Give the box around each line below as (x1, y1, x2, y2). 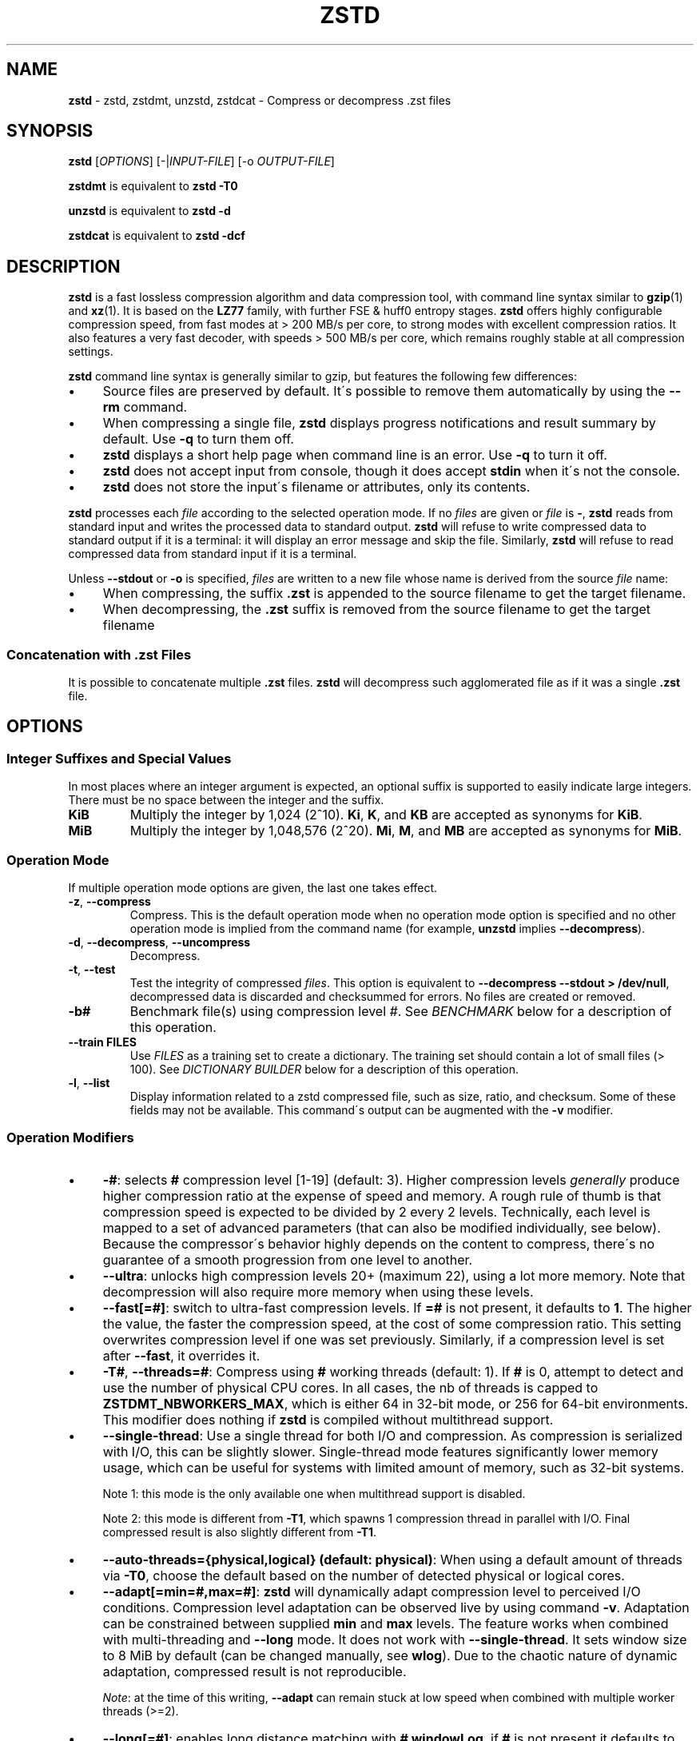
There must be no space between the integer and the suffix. (68, 793, 384, 807)
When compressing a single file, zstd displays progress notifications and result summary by (102, 415, 656, 432)
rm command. (102, 399, 188, 416)
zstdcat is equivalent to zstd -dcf (68, 229, 245, 243)
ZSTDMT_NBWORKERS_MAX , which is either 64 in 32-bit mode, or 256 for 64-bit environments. (102, 1395, 689, 1412)
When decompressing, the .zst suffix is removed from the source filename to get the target (102, 601, 651, 618)
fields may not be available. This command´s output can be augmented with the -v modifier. (129, 1103, 614, 1117)
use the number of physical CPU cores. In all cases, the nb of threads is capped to (102, 1379, 599, 1396)
